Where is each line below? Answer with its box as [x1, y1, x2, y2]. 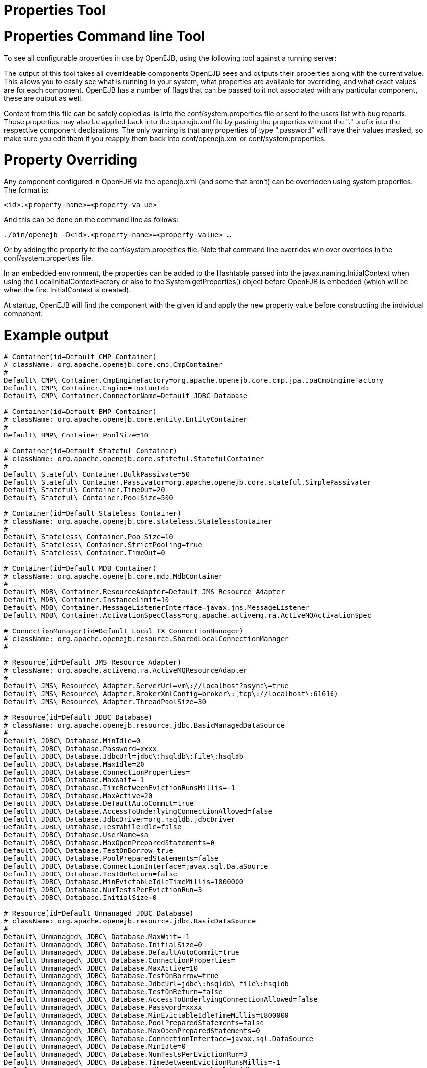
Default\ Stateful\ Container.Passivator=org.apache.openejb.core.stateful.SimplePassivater [4, 478, 372, 486]
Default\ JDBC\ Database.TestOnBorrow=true [4, 846, 173, 854]
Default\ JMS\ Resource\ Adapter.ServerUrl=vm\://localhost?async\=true [4, 681, 289, 690]
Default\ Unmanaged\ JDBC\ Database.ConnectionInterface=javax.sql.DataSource [4, 1034, 314, 1043]
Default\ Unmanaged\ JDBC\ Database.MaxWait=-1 [4, 932, 190, 941]
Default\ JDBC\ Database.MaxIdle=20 [4, 760, 144, 768]
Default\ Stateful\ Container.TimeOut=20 [4, 485, 165, 494]
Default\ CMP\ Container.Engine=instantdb [4, 384, 169, 392]
